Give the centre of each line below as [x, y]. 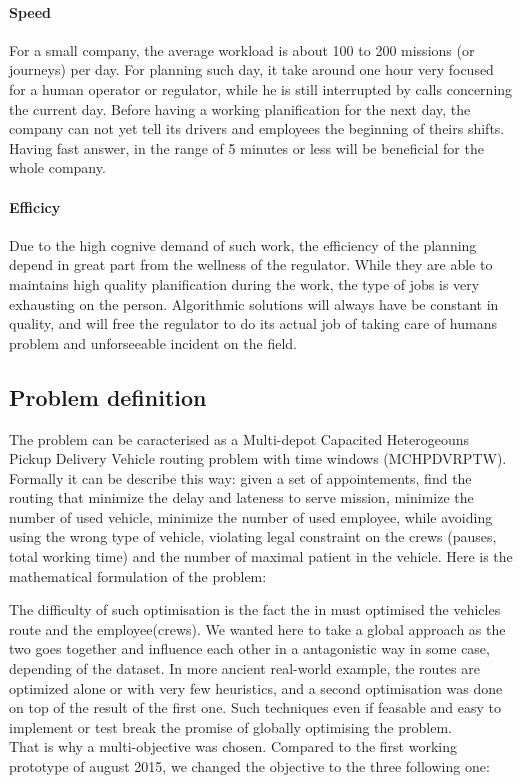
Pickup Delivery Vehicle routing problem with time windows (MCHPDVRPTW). [258, 458]
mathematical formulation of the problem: [138, 575]
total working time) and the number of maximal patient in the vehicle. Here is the [261, 556]
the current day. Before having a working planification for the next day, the [240, 108]
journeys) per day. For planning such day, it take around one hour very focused [251, 69]
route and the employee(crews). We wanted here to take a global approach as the [257, 628]
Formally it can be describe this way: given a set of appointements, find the [240, 477]
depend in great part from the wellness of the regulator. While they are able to [251, 264]
